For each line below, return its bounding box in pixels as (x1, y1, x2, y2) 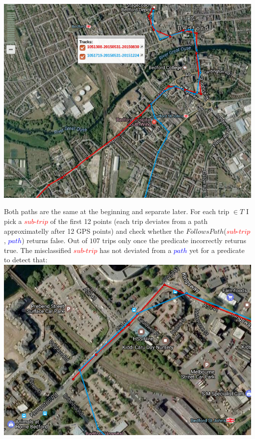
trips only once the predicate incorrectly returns (102, 235, 247, 246)
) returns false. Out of (22, 235, 88, 246)
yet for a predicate (189, 245, 245, 255)
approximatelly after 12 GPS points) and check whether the (4, 225, 184, 236)
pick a (4, 216, 22, 226)
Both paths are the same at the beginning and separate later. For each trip (4, 206, 229, 217)
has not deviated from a (100, 245, 172, 255)
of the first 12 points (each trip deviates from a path (50, 216, 208, 226)
